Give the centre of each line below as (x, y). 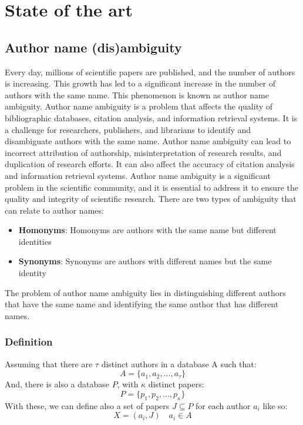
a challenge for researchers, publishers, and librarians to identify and (128, 129)
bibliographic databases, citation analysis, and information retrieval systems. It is (151, 117)
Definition (29, 342)
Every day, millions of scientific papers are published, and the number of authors (150, 72)
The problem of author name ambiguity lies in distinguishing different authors (145, 292)
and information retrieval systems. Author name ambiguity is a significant (138, 175)
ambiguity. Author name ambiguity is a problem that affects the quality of (139, 106)
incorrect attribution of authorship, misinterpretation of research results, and (143, 152)
